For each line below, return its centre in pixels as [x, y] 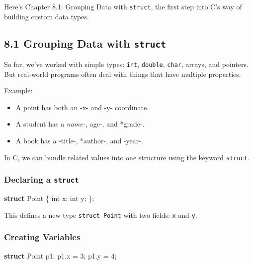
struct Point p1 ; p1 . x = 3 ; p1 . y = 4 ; [60, 255]
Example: [18, 91]
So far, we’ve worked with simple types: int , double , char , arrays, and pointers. [126, 64]
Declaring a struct [42, 179]
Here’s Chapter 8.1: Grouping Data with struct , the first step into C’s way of [123, 6]
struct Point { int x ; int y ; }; [49, 198]
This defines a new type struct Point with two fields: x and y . [101, 215]
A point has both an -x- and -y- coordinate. [82, 107]
